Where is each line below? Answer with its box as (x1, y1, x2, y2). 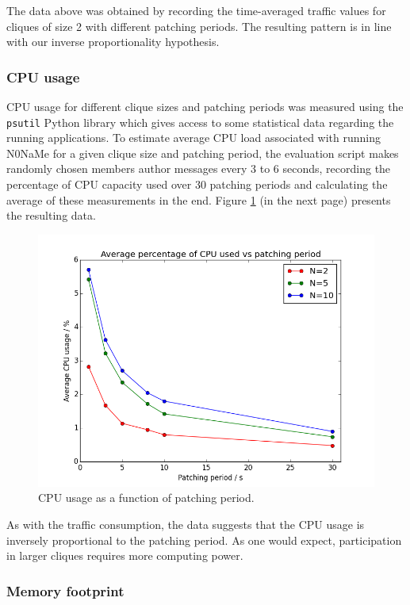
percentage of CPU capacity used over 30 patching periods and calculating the (6, 176, 388, 193)
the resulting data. (6, 207, 96, 224)
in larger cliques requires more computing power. (6, 547, 243, 564)
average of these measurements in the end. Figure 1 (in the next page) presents (6, 191, 391, 208)
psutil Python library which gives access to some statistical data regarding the (6, 113, 394, 130)
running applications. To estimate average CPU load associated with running (6, 129, 381, 146)
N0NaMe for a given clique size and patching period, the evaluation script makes (6, 144, 399, 161)
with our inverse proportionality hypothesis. (6, 33, 220, 50)
